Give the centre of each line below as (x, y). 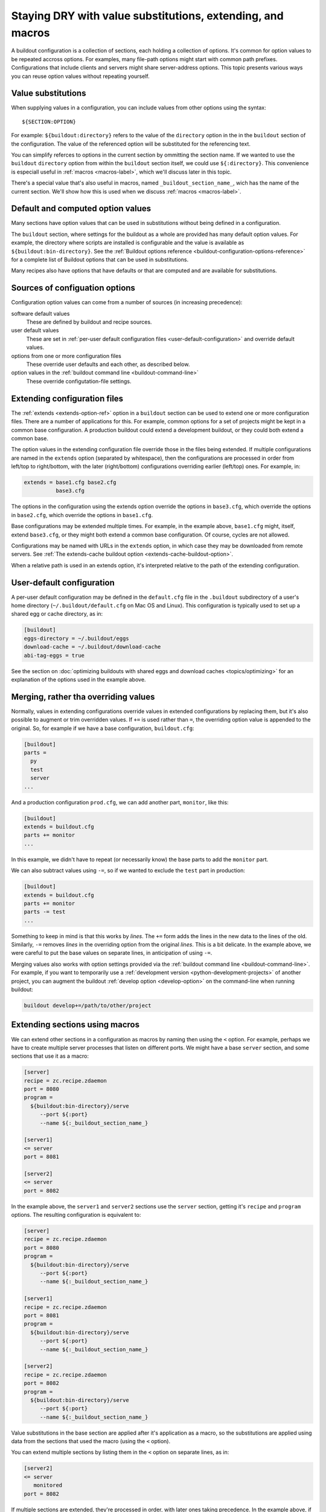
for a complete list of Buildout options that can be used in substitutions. (100, 259)
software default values (40, 313)
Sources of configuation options (73, 288)
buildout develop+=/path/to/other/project (88, 1005)
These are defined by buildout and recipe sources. (89, 322)
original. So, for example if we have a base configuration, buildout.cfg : (103, 728)
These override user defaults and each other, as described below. (108, 364)
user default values (35, 330)
